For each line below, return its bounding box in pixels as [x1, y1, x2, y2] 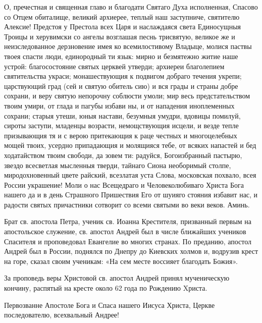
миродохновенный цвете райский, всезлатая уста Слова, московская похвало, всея [4, 170, 256, 180]
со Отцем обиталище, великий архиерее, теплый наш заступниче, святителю [4, 11, 240, 22]
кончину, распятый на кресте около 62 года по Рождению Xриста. [4, 283, 207, 293]
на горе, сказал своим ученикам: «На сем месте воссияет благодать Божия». [4, 255, 238, 266]
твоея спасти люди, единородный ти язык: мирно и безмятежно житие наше [4, 50, 238, 61]
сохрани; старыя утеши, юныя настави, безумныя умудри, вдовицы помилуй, [4, 110, 241, 121]
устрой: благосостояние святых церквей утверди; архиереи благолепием [4, 61, 225, 71]
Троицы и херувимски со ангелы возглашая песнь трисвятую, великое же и [4, 31, 235, 41]
